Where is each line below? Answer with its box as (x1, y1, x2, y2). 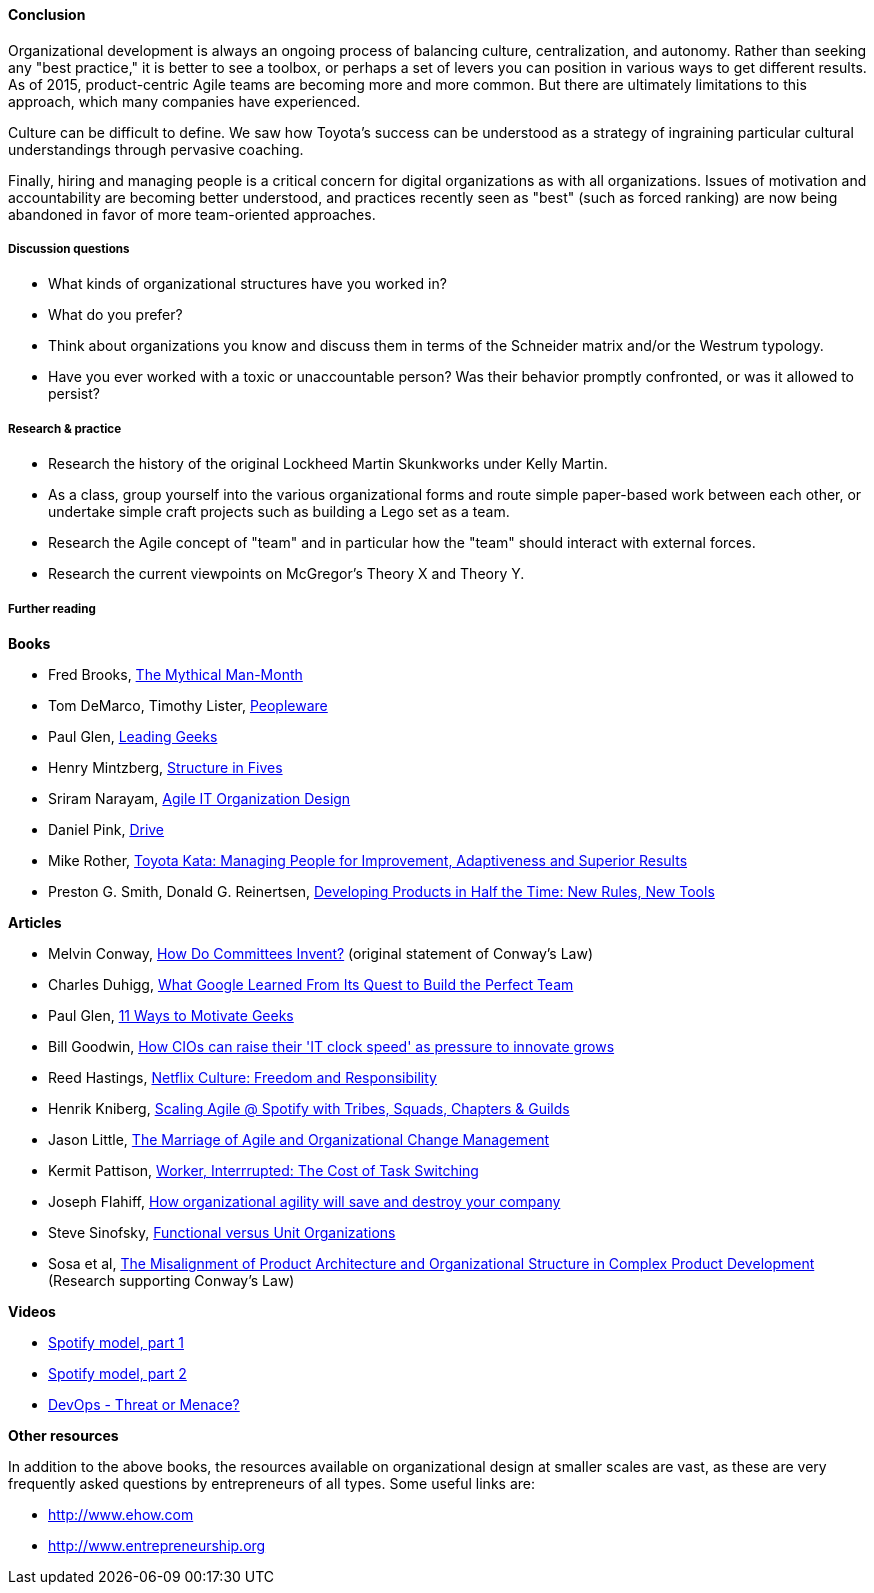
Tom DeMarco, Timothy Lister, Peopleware (48, 696, 328, 714)
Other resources (8, 1426, 119, 1444)
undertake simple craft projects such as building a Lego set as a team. (48, 503, 510, 521)
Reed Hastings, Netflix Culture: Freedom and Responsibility (48, 1068, 437, 1086)
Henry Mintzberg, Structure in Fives (48, 758, 283, 776)
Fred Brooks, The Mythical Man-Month (48, 665, 303, 683)
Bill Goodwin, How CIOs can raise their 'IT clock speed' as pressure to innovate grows (48, 1037, 615, 1055)
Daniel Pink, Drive (48, 820, 165, 838)
